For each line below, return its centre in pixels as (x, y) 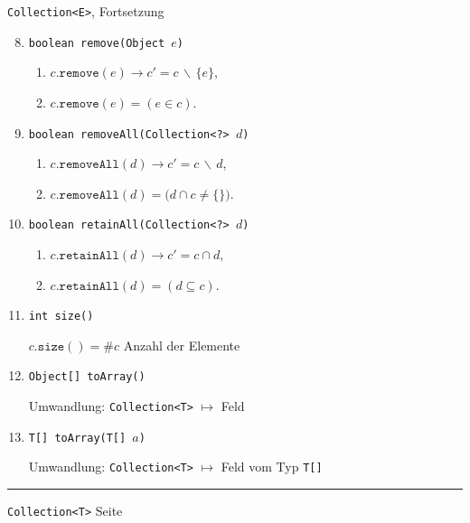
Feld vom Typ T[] (272, 467)
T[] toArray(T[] (77, 438)
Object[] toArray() (87, 377)
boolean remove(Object (97, 43)
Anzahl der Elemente (182, 345)
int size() (61, 317)
